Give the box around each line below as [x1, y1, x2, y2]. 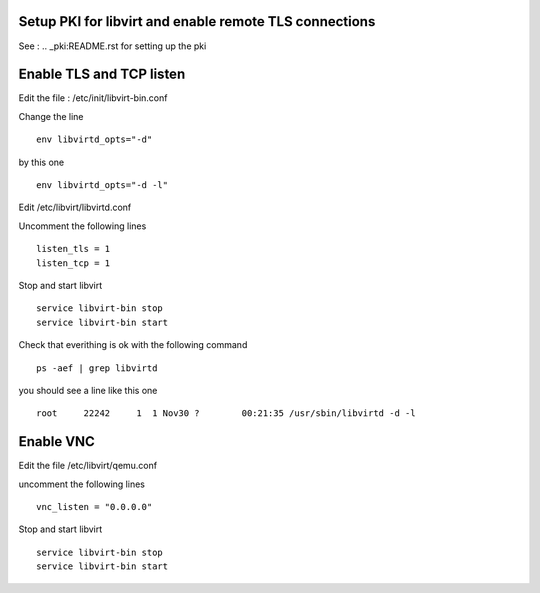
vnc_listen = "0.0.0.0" [36, 501, 153, 512]
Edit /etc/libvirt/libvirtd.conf [18, 201, 132, 214]
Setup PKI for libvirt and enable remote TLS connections [18, 13, 376, 30]
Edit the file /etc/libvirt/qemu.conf [18, 460, 158, 472]
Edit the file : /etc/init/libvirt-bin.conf [18, 92, 168, 104]
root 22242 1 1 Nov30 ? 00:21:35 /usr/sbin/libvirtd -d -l [36, 408, 416, 419]
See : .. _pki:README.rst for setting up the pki [18, 40, 207, 52]
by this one [18, 156, 65, 168]
